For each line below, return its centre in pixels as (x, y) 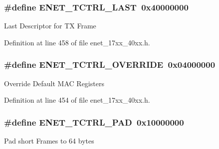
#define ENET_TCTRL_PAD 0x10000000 (94, 122)
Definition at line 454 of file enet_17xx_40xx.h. (77, 100)
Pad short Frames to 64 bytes (49, 141)
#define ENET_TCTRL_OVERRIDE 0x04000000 (110, 65)
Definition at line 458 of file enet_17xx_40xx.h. (77, 42)
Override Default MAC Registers (54, 83)
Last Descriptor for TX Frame (50, 26)
